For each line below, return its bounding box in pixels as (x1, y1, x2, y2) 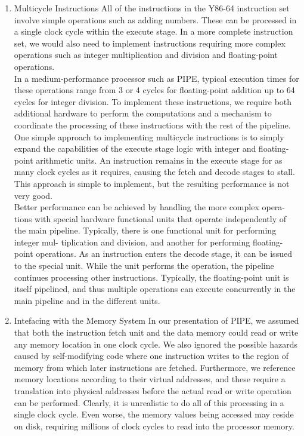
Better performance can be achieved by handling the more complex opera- (14, 201, 285, 213)
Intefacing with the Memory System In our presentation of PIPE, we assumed (14, 314, 299, 327)
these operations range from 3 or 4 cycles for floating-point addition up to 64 (14, 84, 295, 96)
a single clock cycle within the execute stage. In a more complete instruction (14, 25, 293, 38)
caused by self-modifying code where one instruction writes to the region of (14, 349, 289, 362)
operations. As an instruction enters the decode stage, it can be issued (36, 247, 292, 260)
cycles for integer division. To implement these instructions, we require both (14, 95, 292, 108)
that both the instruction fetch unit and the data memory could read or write (14, 326, 299, 339)
